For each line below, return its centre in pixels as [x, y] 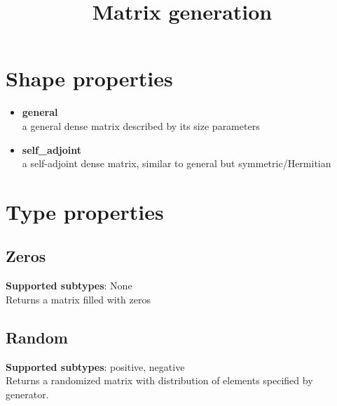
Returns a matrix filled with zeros [78, 299]
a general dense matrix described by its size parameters [141, 125]
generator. [27, 394]
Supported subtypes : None [69, 286]
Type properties [85, 211]
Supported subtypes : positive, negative [95, 366]
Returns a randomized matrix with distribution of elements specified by [159, 380]
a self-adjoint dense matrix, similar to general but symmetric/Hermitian [177, 163]
